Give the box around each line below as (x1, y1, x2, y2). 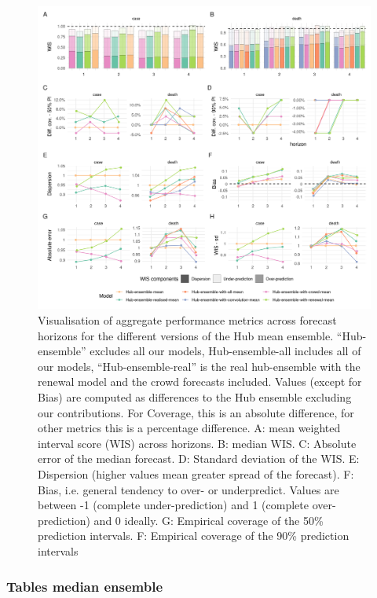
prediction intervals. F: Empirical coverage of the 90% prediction (38, 527, 350, 544)
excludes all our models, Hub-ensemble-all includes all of (90, 343, 361, 359)
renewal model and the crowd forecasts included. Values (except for (38, 373, 362, 390)
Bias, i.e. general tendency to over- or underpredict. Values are (38, 481, 339, 497)
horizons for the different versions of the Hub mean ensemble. (38, 327, 334, 343)
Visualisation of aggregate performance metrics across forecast (38, 312, 337, 328)
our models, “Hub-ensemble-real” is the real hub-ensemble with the (38, 358, 361, 374)
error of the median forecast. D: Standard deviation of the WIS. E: (38, 450, 360, 467)
